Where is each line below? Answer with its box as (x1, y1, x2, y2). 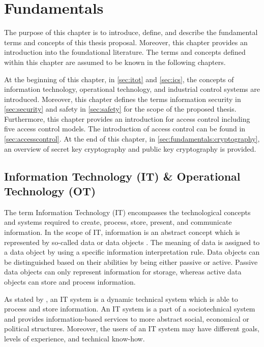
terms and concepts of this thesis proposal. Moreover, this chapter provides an (4, 37, 248, 47)
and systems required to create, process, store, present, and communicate (4, 217, 232, 227)
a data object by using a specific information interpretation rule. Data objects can (4, 247, 260, 257)
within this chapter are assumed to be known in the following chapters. (4, 56, 226, 67)
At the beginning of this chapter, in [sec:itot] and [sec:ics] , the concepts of (4, 74, 234, 84)
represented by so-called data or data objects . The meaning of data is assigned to (4, 236, 260, 247)
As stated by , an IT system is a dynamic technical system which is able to (4, 293, 238, 304)
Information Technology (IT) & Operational (4, 168, 241, 184)
